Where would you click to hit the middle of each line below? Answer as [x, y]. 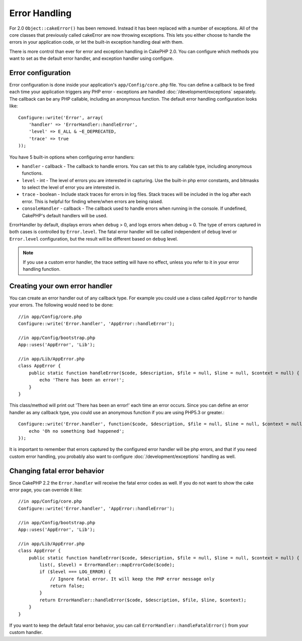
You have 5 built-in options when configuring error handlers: [72, 157]
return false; [67, 586]
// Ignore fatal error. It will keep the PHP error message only [132, 579]
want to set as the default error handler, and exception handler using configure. [92, 58]
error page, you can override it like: [46, 490]
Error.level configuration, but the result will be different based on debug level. [94, 238]
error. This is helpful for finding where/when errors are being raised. [92, 201]
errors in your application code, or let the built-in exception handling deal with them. [96, 42]
